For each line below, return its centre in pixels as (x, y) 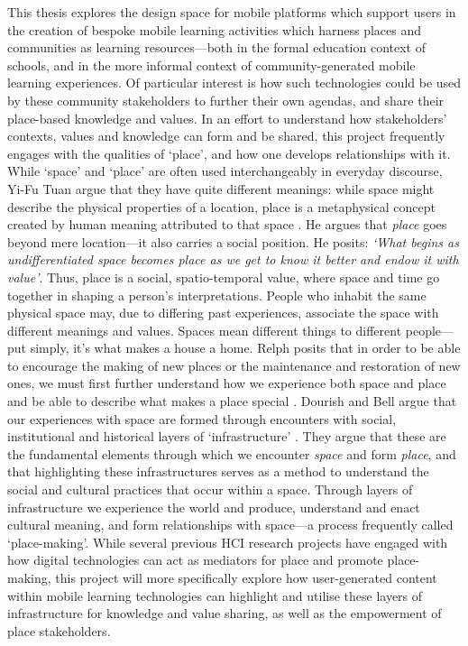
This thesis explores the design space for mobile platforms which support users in (232, 12)
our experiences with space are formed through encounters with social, (202, 418)
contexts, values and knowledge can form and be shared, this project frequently (226, 136)
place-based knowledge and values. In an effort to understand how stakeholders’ (227, 118)
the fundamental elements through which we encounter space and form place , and (232, 453)
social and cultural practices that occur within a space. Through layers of (210, 489)
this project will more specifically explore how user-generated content (246, 577)
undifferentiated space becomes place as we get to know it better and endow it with (233, 259)
